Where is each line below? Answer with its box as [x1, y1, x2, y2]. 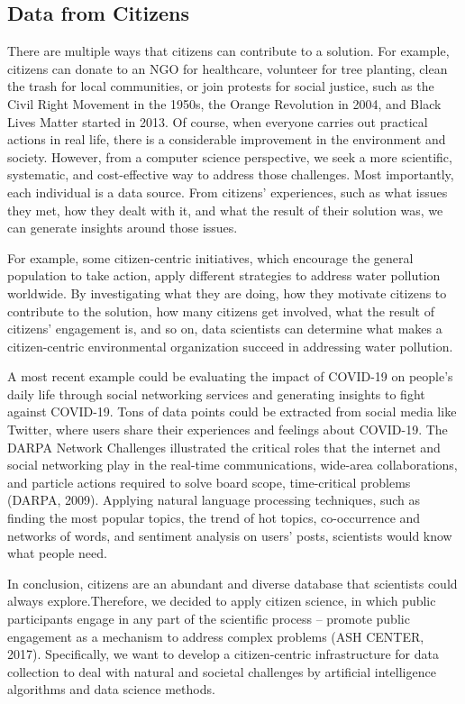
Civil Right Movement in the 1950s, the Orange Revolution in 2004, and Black [7, 94, 442, 113]
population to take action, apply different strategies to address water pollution [7, 266, 441, 285]
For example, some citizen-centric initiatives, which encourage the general [7, 248, 414, 267]
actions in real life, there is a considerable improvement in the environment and [7, 130, 446, 149]
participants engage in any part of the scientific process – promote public [7, 609, 410, 628]
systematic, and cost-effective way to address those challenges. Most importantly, [7, 165, 454, 184]
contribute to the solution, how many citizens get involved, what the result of [7, 301, 434, 320]
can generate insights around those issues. [7, 218, 238, 237]
